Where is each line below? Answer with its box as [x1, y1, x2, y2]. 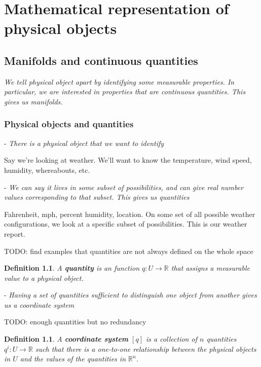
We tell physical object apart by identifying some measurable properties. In [4, 76, 235, 87]
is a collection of [146, 334, 197, 344]
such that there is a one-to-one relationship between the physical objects [35, 343, 256, 354]
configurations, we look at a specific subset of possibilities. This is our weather [4, 218, 247, 229]
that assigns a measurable [171, 263, 250, 273]
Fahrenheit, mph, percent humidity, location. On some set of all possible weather [4, 208, 255, 219]
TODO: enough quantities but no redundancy [4, 316, 146, 327]
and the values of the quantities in [20, 353, 126, 364]
